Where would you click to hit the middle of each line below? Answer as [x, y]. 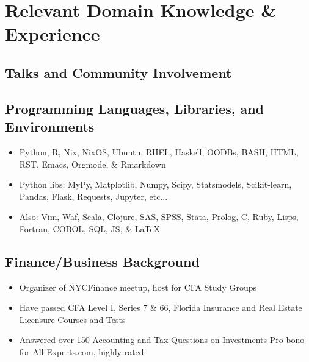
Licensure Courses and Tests [72, 319]
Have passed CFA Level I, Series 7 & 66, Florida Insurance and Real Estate [161, 307]
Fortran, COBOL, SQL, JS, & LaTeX [90, 228]
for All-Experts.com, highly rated [82, 352]
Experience [53, 34]
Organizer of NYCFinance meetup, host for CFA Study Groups [138, 287]
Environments [50, 126]
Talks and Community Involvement [118, 72]
